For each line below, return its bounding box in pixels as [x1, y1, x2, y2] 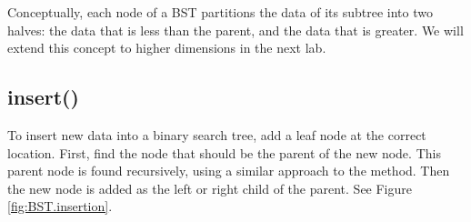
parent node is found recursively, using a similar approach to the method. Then [7, 161, 450, 180]
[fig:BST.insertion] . [7, 197, 113, 216]
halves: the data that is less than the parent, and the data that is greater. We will [7, 20, 464, 39]
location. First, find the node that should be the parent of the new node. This [7, 143, 441, 162]
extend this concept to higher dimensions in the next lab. [7, 38, 326, 57]
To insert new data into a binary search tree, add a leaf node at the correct [7, 125, 426, 144]
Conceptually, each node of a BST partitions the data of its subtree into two [7, 3, 433, 21]
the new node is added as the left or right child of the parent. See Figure [7, 178, 413, 197]
